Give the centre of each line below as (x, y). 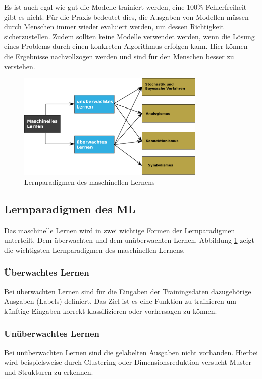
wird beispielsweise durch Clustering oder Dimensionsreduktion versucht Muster (128, 362)
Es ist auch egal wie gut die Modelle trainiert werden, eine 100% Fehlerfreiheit (125, 7)
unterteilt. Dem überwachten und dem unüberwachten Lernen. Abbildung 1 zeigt (129, 240)
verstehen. (20, 66)
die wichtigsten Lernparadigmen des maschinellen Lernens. (95, 250)
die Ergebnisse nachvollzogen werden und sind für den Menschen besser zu (119, 56)
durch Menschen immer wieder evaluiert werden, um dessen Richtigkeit (114, 26)
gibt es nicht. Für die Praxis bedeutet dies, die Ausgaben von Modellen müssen (126, 16)
